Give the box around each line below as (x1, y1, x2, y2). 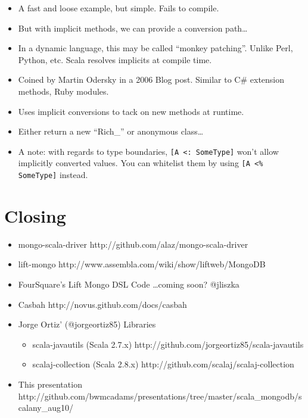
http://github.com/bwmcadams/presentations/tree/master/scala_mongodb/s (18, 389, 302, 402)
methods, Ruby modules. (18, 85, 109, 97)
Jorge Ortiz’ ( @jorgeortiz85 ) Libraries (18, 318, 156, 330)
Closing (4, 203, 66, 227)
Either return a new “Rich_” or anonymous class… (18, 125, 204, 138)
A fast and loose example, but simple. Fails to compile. (18, 2, 219, 14)
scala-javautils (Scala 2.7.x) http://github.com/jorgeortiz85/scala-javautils (32, 338, 304, 350)
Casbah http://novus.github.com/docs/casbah (18, 298, 187, 310)
